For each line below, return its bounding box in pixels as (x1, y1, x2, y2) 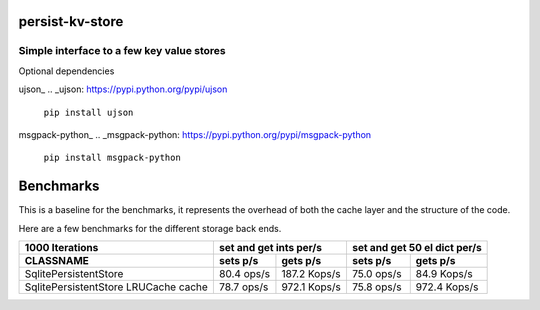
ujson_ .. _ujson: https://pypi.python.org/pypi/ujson (18, 83, 228, 95)
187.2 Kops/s (281, 267, 341, 281)
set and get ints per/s (218, 241, 323, 255)
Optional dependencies (18, 65, 115, 77)
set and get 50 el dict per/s (351, 241, 482, 255)
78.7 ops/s (218, 280, 269, 294)
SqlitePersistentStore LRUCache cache (24, 280, 209, 294)
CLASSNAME (24, 254, 90, 268)
